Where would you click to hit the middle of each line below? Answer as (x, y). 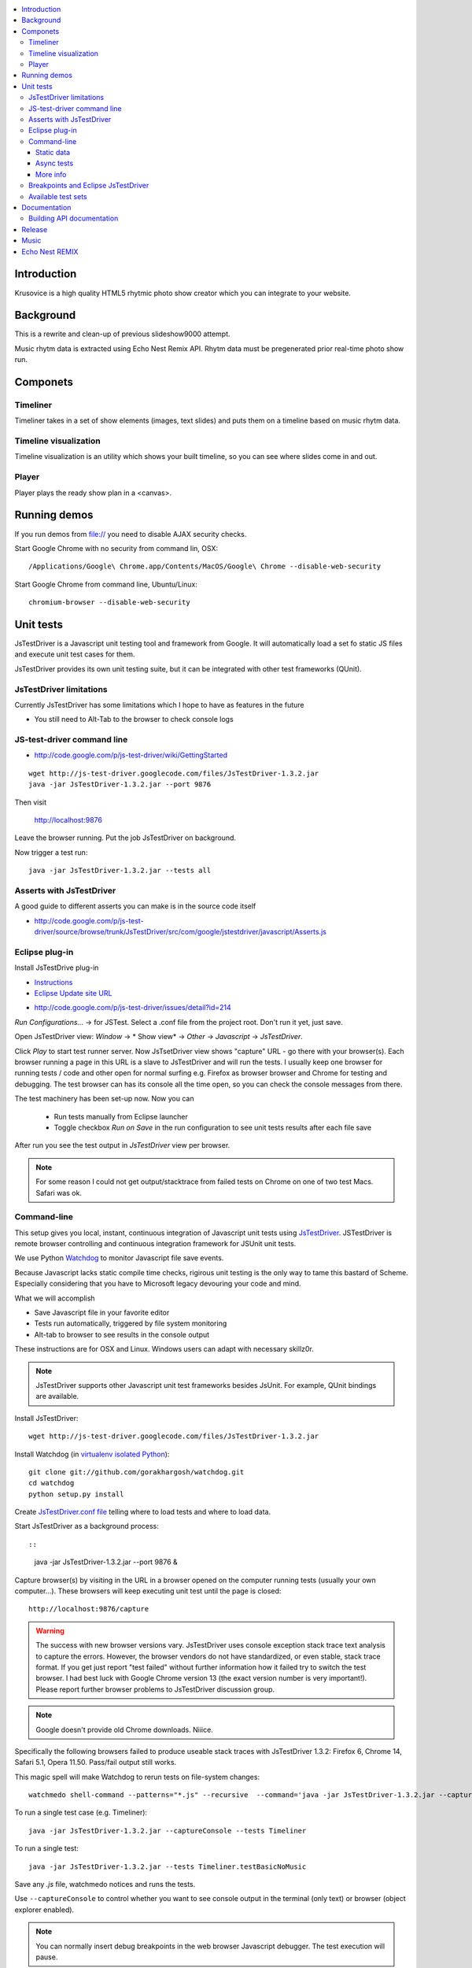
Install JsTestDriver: (46, 1418)
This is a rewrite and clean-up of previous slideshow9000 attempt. (123, 334)
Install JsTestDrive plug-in (57, 967)
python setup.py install (76, 1494)
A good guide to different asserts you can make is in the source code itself (135, 906)
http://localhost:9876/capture (89, 1609)
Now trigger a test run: (51, 852)
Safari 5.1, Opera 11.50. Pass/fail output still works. (96, 1763)
